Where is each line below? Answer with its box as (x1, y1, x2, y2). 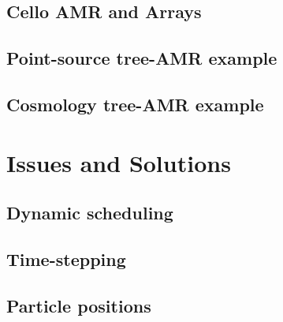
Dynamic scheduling (6, 200, 173, 225)
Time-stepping (6, 246, 126, 271)
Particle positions (6, 293, 151, 317)
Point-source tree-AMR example (6, 46, 277, 70)
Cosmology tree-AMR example (6, 92, 264, 116)
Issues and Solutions (6, 146, 231, 178)
